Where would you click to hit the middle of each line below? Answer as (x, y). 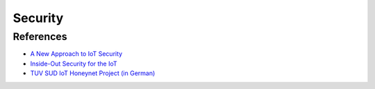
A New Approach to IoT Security (76, 54)
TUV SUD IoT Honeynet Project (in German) (93, 73)
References (40, 37)
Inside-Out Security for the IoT (74, 63)
